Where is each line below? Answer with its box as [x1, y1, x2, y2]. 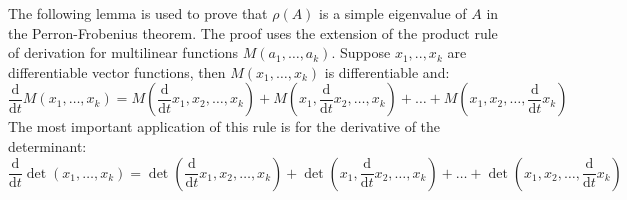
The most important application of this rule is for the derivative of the [8, 116, 441, 137]
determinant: [8, 135, 87, 156]
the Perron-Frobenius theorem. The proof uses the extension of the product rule [8, 22, 498, 43]
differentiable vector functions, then [8, 61, 226, 82]
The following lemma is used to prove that [8, 3, 268, 23]
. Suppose [331, 42, 391, 63]
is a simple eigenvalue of [319, 3, 467, 23]
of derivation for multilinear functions [8, 42, 239, 63]
